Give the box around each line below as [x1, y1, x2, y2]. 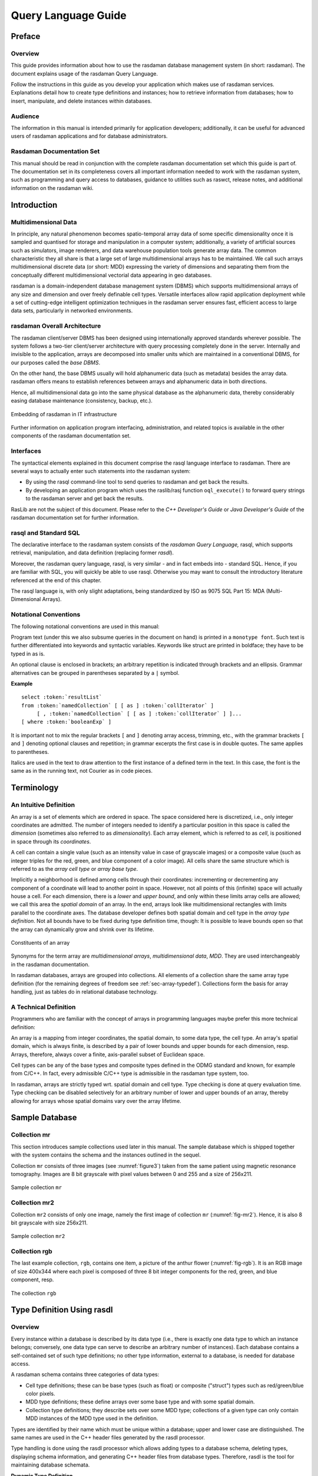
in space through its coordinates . [11, 838, 91, 845]
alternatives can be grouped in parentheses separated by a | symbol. [11, 669, 180, 676]
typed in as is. [11, 650, 45, 657]
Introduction [11, 200, 58, 210]
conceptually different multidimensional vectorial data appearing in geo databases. [11, 272, 212, 279]
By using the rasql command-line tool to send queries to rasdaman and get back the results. [25, 478, 249, 485]
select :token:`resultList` [21, 694, 102, 701]
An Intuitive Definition [11, 801, 75, 809]
